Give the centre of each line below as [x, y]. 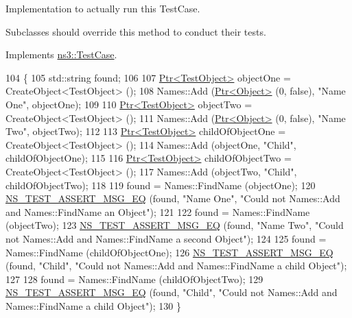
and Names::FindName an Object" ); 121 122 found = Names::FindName [158, 211]
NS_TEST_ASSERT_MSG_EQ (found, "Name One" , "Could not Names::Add [173, 198]
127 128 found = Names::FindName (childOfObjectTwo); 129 [134, 279]
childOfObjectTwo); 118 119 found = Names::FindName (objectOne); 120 [161, 185]
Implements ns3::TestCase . [61, 54]
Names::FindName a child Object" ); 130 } [93, 305]
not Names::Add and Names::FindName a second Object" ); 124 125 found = [166, 238]
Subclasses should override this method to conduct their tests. [136, 31]
